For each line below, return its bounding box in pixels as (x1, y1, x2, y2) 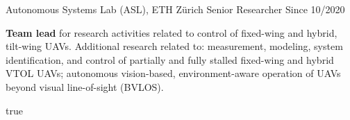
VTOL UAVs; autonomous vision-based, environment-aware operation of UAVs (6, 66, 341, 80)
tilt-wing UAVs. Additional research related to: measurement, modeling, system (6, 39, 343, 53)
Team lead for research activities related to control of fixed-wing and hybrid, (6, 25, 337, 40)
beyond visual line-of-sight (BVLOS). (6, 79, 164, 94)
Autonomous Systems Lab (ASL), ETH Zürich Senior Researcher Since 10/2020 (6, 2, 345, 16)
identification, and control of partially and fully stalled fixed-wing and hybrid (6, 52, 334, 67)
